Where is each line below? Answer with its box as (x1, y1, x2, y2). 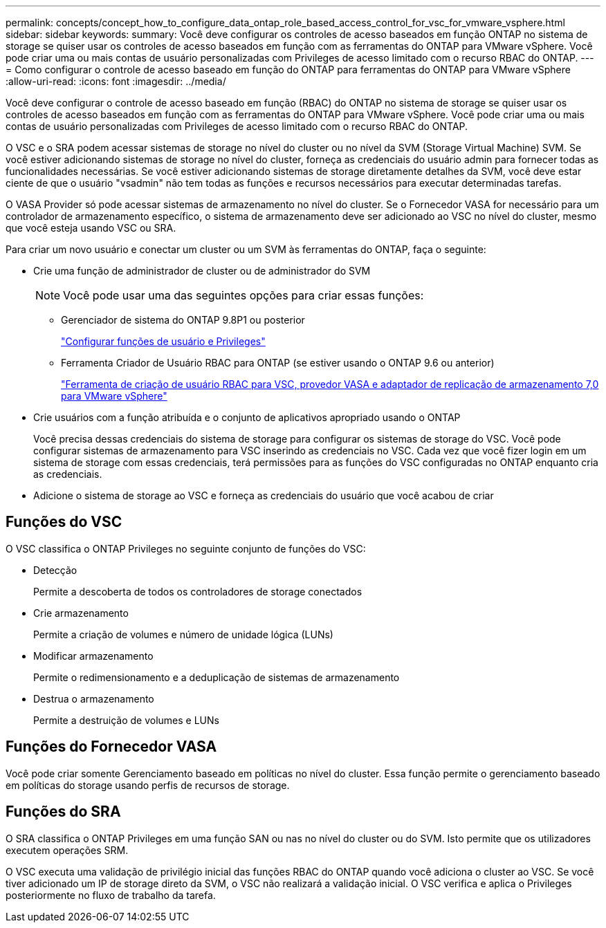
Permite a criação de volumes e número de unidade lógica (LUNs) (33, 628, 333, 640)
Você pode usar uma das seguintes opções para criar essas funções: (63, 288, 424, 302)
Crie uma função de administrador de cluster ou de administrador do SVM (33, 265, 371, 277)
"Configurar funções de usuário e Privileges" (61, 335, 266, 347)
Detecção (33, 564, 77, 576)
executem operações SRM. (6, 844, 129, 856)
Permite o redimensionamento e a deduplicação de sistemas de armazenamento (33, 671, 400, 683)
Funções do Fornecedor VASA (6, 738, 217, 756)
